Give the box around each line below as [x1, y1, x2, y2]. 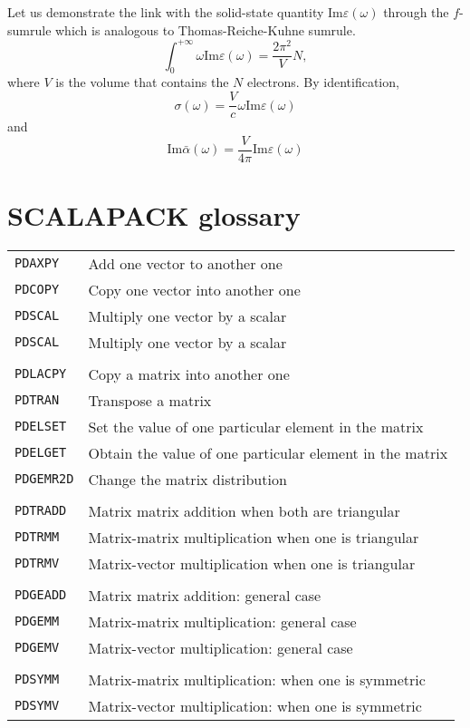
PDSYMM [14, 672, 60, 687]
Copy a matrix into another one [88, 363, 290, 384]
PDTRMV [14, 556, 60, 571]
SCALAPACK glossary [7, 196, 301, 233]
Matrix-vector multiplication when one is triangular [88, 552, 416, 574]
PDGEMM [14, 614, 60, 629]
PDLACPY [14, 366, 67, 382]
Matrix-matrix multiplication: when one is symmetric [88, 668, 426, 690]
